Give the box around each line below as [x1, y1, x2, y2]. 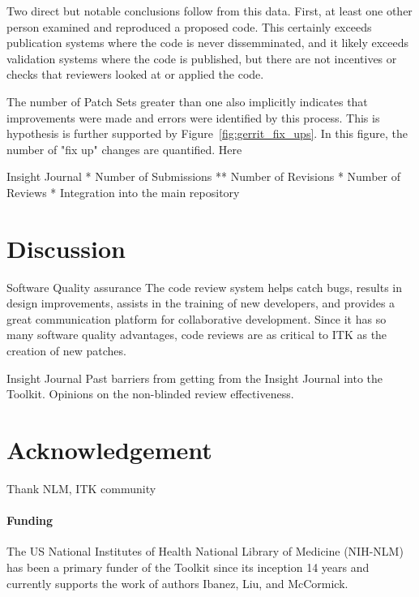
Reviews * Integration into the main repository [6, 183, 240, 200]
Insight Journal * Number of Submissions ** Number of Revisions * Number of [6, 168, 400, 185]
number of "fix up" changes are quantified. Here [6, 140, 242, 157]
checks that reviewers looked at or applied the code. [6, 66, 264, 83]
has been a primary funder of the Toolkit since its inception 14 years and [6, 558, 370, 575]
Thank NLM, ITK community [6, 479, 156, 496]
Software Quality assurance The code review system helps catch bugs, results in [6, 278, 402, 295]
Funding [6, 512, 53, 529]
